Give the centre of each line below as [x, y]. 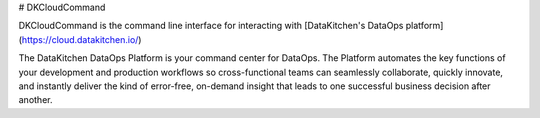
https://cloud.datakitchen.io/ [80, 39]
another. [35, 100]
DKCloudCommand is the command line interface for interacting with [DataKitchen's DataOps [211, 26]
